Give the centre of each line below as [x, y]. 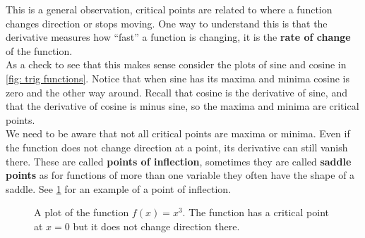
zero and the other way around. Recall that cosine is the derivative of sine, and [176, 92]
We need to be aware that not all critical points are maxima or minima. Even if [178, 133]
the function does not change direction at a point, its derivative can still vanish [177, 147]
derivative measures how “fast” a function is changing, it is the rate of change [178, 37]
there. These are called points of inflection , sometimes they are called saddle [179, 161]
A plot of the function [82, 212]
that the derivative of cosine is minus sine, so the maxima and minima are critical [182, 106]
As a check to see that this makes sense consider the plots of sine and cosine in [176, 64]
